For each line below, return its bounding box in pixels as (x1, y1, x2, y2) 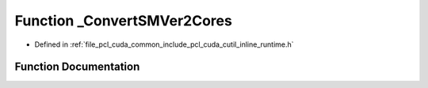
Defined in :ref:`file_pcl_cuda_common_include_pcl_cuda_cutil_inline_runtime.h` (34, 40, 294, 49)
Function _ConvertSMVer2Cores (14, 12, 233, 29)
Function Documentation (14, 60, 140, 74)
